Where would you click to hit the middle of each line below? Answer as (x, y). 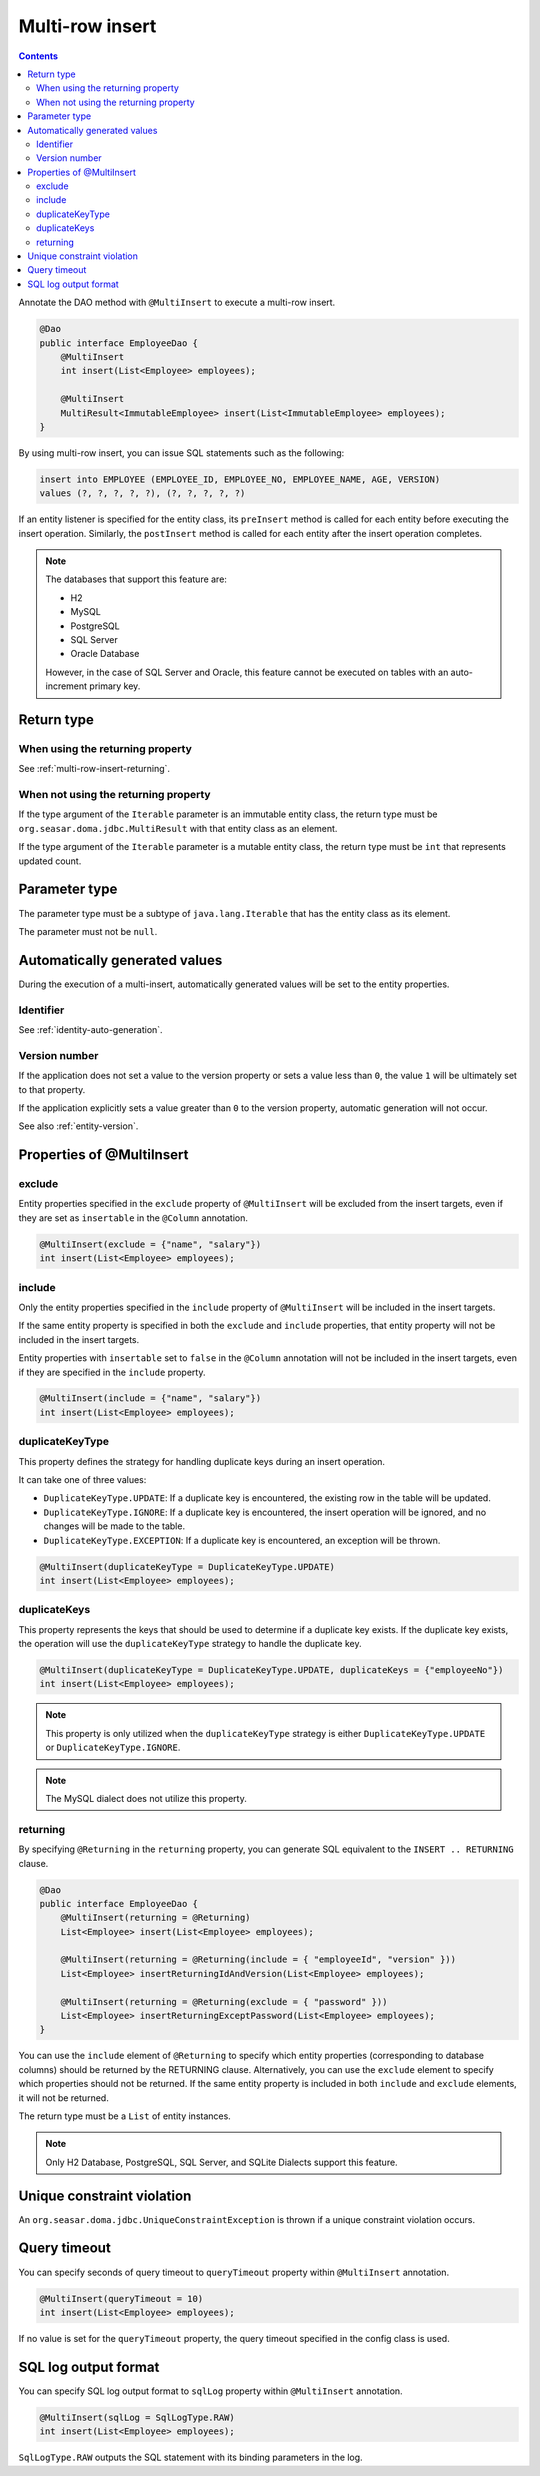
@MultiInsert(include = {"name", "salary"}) (150, 1398)
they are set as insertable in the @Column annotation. (133, 1217)
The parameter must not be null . (88, 931)
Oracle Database (105, 654)
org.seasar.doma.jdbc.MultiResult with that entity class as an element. (178, 828)
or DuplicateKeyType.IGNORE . (113, 1747)
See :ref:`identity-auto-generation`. (91, 1029)
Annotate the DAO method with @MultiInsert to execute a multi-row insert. (177, 302)
